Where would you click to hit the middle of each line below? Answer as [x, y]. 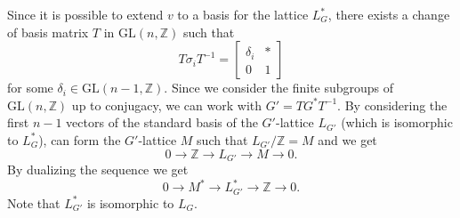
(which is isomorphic [397, 122]
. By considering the [392, 105]
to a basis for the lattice [243, 14]
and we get [347, 139]
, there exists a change [389, 14]
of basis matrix [48, 32]
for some [30, 88]
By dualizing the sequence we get [98, 170]
